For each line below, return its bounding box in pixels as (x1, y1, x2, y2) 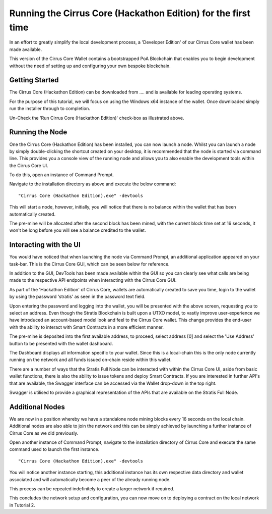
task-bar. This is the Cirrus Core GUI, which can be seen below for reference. (9, 261, 170, 267)
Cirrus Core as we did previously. (9, 430, 79, 436)
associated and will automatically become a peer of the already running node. (9, 476, 171, 482)
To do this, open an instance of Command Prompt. (9, 172, 114, 178)
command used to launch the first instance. (9, 446, 100, 452)
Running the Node (9, 128, 67, 136)
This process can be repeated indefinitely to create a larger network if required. (9, 485, 175, 492)
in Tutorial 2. (9, 502, 35, 508)
